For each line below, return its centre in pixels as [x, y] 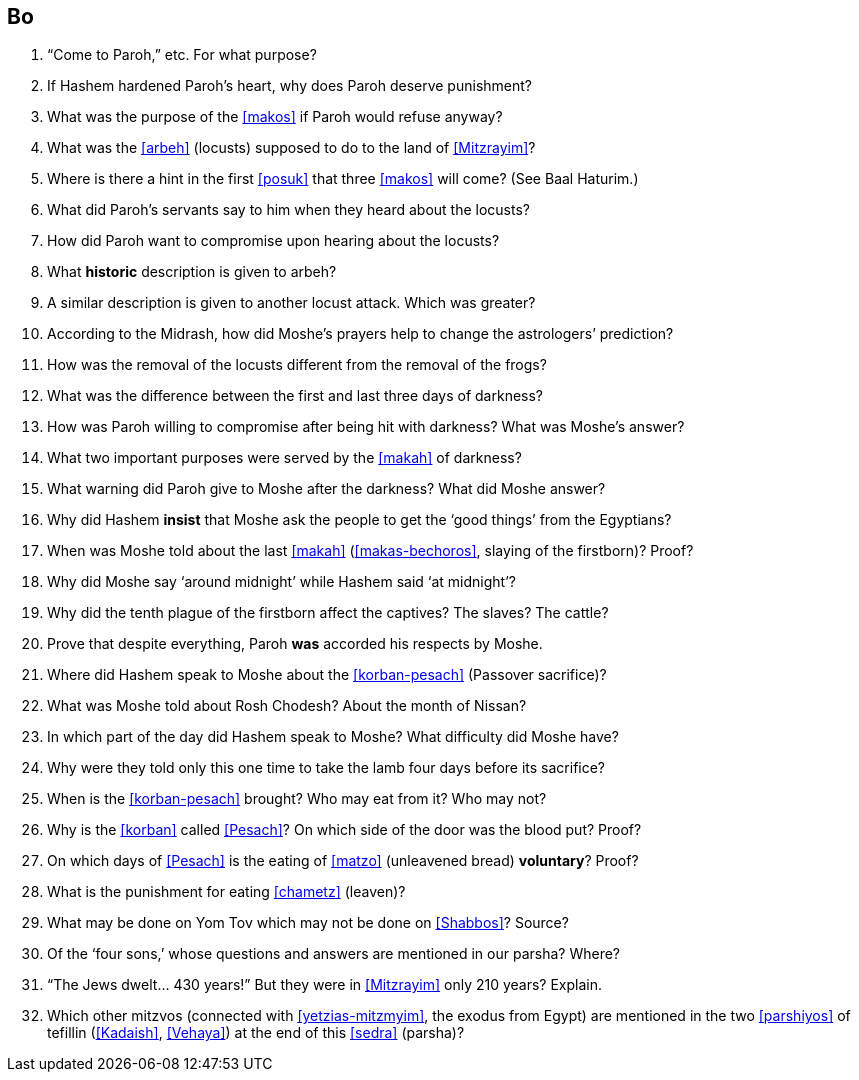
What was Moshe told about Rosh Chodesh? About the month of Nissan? [287, 706]
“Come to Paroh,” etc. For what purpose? [182, 55]
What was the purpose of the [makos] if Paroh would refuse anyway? [275, 117]
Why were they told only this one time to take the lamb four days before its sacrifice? [326, 768]
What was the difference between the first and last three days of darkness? [295, 396]
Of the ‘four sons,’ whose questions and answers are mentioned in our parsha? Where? [334, 954]
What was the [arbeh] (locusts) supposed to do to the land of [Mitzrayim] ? [291, 148]
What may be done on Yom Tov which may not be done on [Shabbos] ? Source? [308, 923]
